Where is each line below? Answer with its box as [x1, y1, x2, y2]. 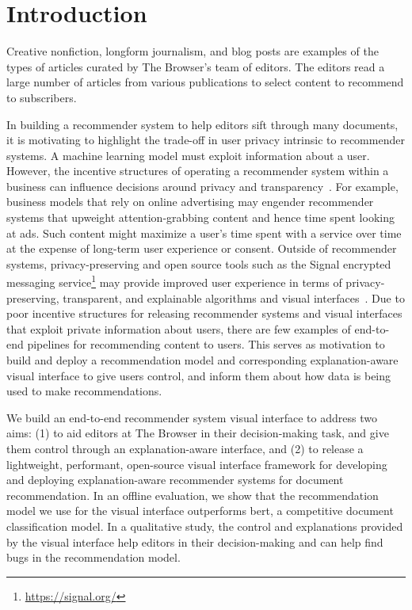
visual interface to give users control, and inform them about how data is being [6, 367, 391, 383]
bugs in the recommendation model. [6, 549, 181, 566]
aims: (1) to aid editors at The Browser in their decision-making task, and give [6, 425, 389, 441]
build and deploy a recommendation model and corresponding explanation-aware [6, 352, 399, 368]
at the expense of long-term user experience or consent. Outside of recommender [6, 240, 397, 257]
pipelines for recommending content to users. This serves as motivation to [27, 336, 385, 353]
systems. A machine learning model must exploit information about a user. [6, 147, 370, 163]
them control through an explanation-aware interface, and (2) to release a [6, 440, 364, 457]
